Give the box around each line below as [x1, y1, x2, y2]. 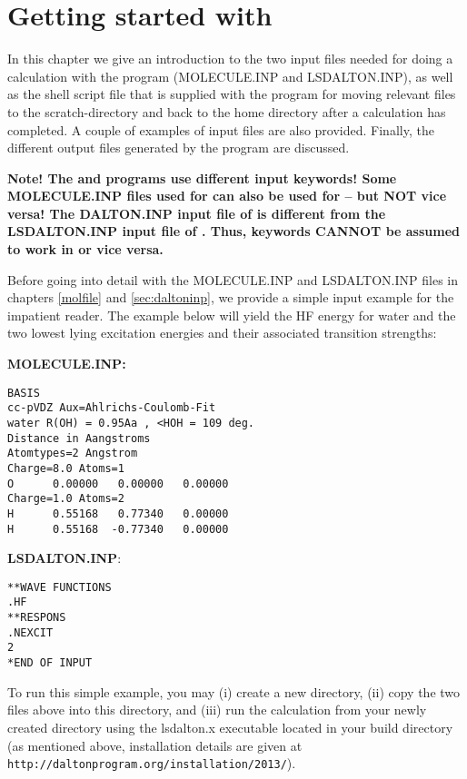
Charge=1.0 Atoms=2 [7, 492, 124, 506]
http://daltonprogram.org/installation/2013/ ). [7, 754, 296, 773]
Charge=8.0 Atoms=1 [7, 461, 124, 475]
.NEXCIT [7, 626, 54, 639]
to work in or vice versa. [7, 240, 164, 259]
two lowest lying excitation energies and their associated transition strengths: [7, 323, 437, 342]
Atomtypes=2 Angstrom [7, 447, 138, 460]
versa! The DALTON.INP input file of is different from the [7, 203, 386, 222]
